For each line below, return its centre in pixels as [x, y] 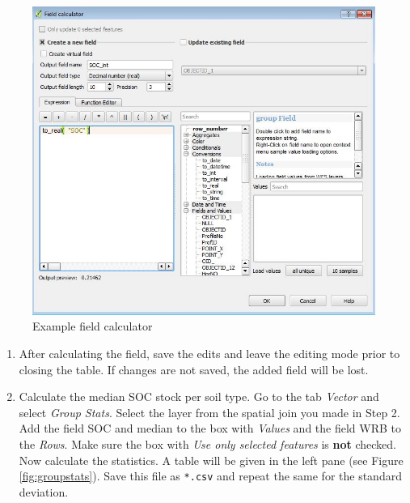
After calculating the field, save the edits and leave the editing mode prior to [209, 354]
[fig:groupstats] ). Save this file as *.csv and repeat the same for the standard [210, 476]
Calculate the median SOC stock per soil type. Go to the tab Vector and [199, 396]
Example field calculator [93, 326]
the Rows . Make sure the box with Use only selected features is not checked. [208, 444]
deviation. [44, 491]
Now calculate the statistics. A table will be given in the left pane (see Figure [211, 460]
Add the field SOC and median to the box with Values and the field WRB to [210, 428]
